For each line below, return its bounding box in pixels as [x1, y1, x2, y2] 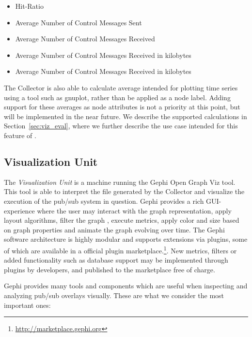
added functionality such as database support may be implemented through [4, 255, 228, 265]
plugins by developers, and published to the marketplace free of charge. [4, 264, 215, 274]
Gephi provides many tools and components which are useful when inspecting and [4, 281, 248, 291]
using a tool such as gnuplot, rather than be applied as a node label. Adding [4, 92, 231, 102]
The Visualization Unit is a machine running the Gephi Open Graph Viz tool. [4, 177, 236, 187]
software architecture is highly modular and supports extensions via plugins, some [4, 234, 248, 244]
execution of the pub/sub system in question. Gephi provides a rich [4, 195, 204, 206]
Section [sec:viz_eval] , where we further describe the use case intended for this [4, 121, 238, 131]
